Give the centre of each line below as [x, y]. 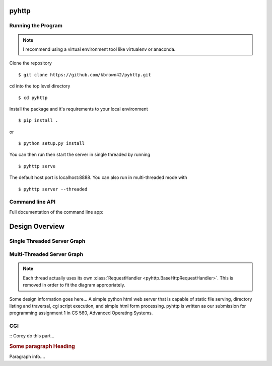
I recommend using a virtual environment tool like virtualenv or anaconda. [99, 49]
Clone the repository [31, 63]
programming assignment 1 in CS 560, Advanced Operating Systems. [81, 313]
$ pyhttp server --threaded [53, 189]
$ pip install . [38, 120]
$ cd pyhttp [33, 98]
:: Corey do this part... [32, 336]
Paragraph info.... [27, 356]
